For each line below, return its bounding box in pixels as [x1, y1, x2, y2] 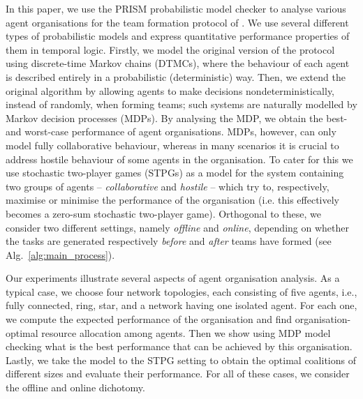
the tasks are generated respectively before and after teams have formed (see [6, 234, 332, 248]
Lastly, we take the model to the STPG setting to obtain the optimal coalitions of [6, 352, 356, 367]
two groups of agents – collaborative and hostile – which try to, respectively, [6, 179, 329, 193]
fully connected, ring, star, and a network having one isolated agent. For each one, [6, 298, 357, 313]
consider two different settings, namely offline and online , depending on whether [6, 220, 349, 234]
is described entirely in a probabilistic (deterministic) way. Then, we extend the [6, 69, 346, 84]
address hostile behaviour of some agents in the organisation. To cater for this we [6, 151, 353, 166]
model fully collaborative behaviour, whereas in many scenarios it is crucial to [6, 137, 339, 152]
